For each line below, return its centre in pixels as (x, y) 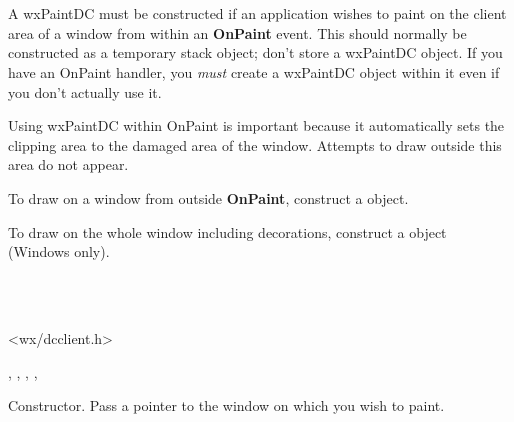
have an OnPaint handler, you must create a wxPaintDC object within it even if (254, 71)
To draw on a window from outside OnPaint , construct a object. (208, 197)
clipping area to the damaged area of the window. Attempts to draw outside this (255, 144)
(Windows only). (59, 251)
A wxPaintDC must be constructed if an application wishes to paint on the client (257, 13)
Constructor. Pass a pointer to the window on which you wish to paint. (226, 405)
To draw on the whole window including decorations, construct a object (227, 231)
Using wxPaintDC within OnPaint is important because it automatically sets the (256, 125)
